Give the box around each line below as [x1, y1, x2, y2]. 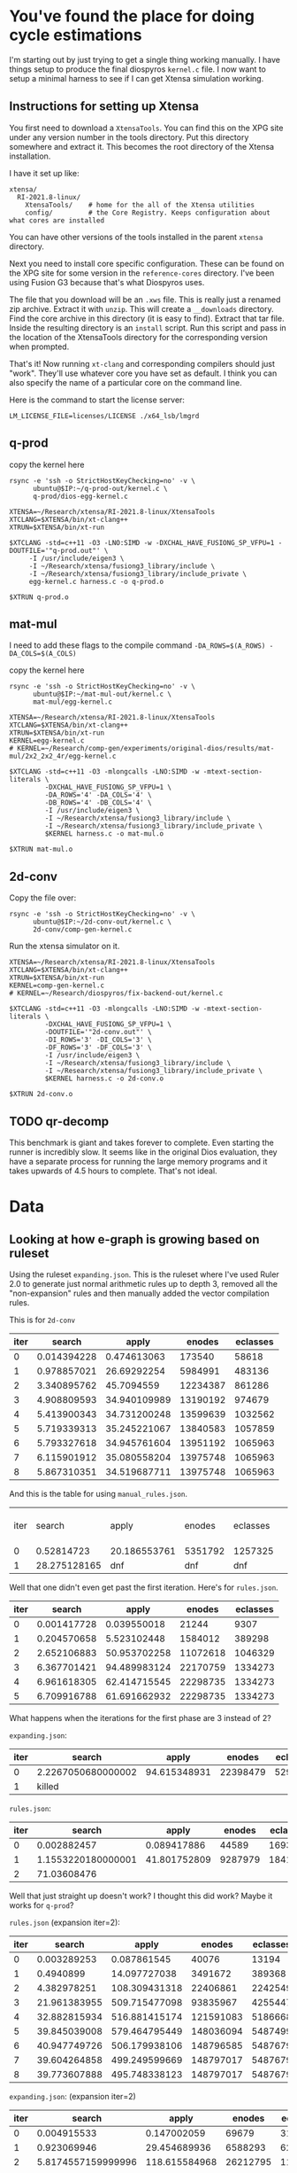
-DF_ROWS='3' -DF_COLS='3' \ [44, 1043, 152, 1052]
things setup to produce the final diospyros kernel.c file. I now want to [9, 64, 267, 74]
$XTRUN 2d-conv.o [9, 1090, 73, 1099]
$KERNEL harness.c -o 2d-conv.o [44, 1074, 164, 1083]
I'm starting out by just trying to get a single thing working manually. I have [9, 54, 281, 65]
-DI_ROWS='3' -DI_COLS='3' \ [44, 1035, 152, 1045]
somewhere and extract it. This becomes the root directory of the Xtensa [9, 141, 275, 152]
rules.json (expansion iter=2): [9, 1917, 121, 1928]
